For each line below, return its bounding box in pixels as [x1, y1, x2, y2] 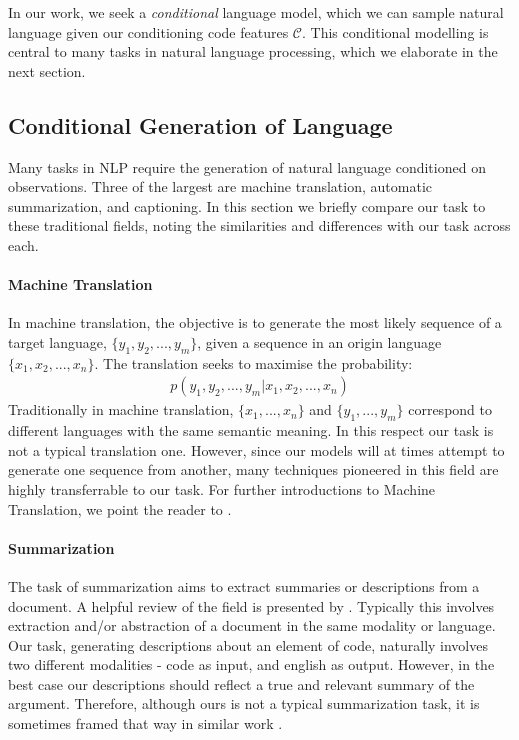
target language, [8, 331, 107, 352]
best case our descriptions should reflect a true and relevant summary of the [8, 673, 475, 694]
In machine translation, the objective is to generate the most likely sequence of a [8, 312, 502, 333]
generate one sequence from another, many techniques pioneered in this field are [8, 459, 499, 480]
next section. [8, 60, 86, 81]
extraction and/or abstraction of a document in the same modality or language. [8, 615, 496, 636]
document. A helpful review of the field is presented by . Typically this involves [8, 595, 495, 616]
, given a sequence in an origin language [197, 331, 442, 352]
